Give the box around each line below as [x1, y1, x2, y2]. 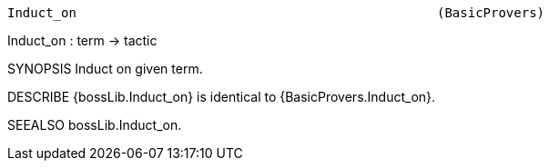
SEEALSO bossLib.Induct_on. [7, 117, 182, 133]
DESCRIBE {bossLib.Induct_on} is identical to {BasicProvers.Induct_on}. [7, 89, 436, 104]
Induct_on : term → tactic [7, 33, 158, 48]
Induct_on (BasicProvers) [7, 5, 545, 20]
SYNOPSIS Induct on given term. [7, 61, 203, 76]
